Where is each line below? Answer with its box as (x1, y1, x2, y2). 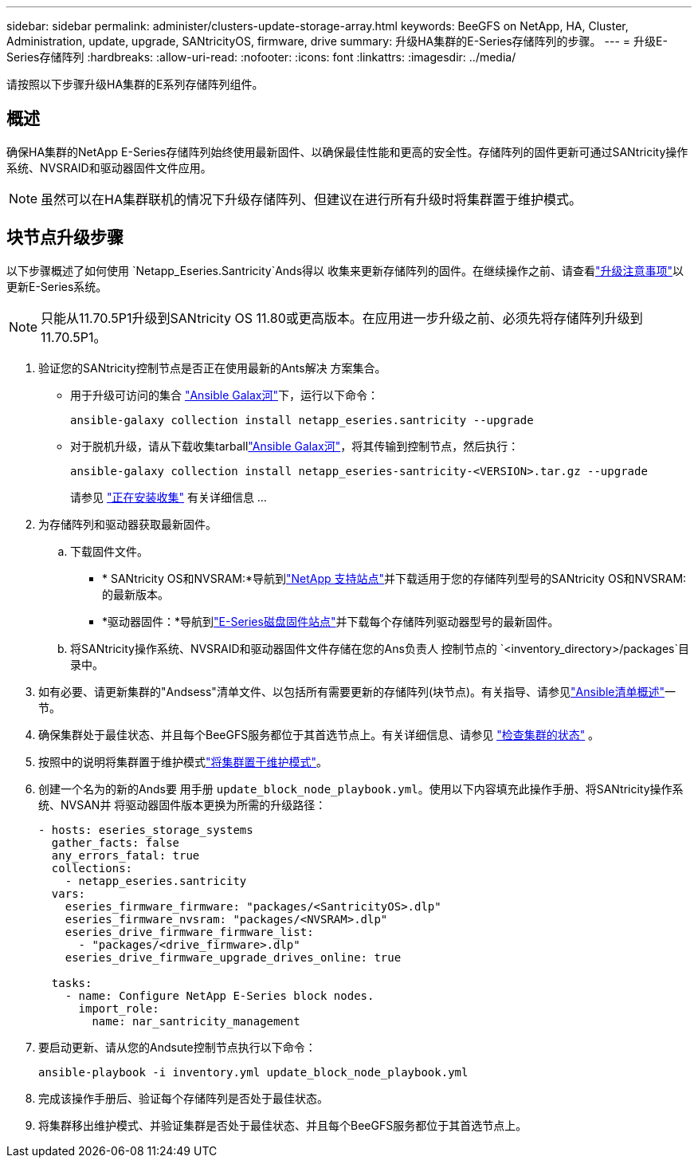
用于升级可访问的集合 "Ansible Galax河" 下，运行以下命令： (70, 387, 378, 402)
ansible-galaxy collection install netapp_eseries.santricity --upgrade (70, 413, 534, 427)
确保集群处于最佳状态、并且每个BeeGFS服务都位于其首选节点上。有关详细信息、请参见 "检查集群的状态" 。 (38, 727, 600, 741)
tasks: (51, 976, 92, 989)
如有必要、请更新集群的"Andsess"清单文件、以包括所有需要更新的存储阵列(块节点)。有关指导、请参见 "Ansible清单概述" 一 (38, 684, 676, 698)
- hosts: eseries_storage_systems (38, 823, 253, 836)
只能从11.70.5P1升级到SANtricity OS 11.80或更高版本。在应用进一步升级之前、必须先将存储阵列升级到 (41, 309, 643, 326)
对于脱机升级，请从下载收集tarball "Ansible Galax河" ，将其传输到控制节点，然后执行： (70, 438, 520, 453)
